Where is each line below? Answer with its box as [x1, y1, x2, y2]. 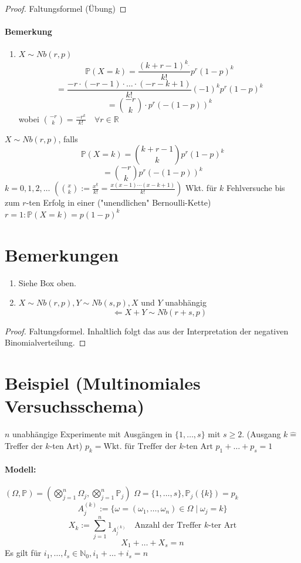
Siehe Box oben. [18, 276, 76, 289]
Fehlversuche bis [226, 182, 285, 194]
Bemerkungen [5, 242, 119, 266]
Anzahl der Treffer [134, 521, 202, 530]
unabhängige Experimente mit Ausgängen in [12, 428, 173, 440]
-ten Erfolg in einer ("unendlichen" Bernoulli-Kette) [26, 196, 211, 209]
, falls [58, 132, 78, 145]
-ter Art [208, 521, 237, 530]
